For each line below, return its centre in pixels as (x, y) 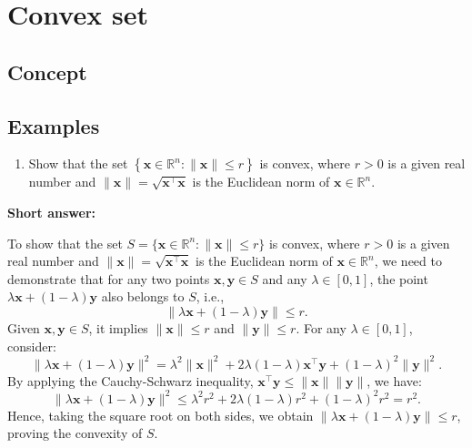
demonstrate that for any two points (109, 278)
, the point (399, 278)
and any (285, 278)
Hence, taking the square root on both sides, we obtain (161, 415)
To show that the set (65, 243)
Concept (47, 71)
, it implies (118, 327)
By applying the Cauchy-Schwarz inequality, (131, 380)
